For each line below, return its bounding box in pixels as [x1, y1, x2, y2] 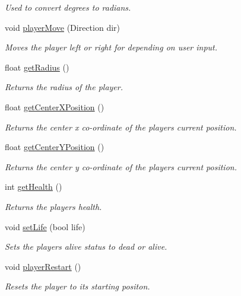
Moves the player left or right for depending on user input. [5, 41, 218, 53]
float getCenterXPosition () [5, 100, 104, 113]
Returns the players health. [5, 200, 102, 212]
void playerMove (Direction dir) [5, 21, 120, 33]
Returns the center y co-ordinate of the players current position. [5, 160, 237, 173]
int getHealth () [5, 180, 62, 193]
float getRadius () [5, 61, 69, 73]
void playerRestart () [5, 260, 81, 272]
